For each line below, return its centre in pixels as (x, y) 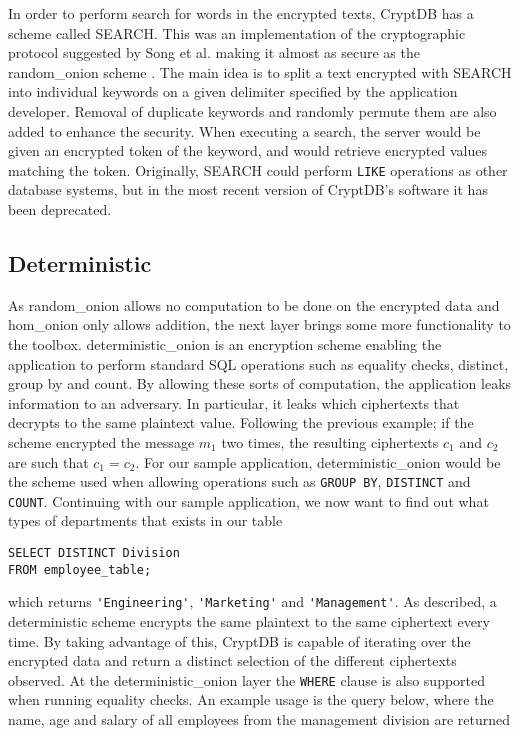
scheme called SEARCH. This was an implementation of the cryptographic (237, 32)
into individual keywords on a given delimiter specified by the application (233, 91)
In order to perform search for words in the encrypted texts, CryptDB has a (241, 13)
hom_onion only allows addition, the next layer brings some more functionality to (259, 324)
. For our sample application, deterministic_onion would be (318, 461)
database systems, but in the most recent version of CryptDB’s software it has (248, 189)
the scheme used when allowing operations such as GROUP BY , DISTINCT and (239, 481)
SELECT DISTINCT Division (94, 553)
